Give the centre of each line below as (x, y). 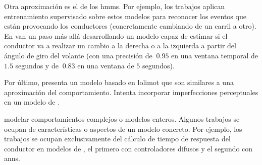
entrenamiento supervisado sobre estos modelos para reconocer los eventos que (125, 16)
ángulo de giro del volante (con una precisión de (78, 55)
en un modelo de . (32, 102)
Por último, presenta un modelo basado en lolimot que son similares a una (119, 82)
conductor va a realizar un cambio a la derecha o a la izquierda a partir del (120, 46)
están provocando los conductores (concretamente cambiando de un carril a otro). (130, 26)
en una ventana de (106, 65)
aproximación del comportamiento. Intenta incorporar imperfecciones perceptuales (131, 92)
